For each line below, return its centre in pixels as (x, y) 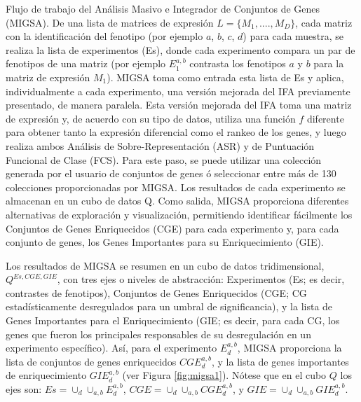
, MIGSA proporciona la (290, 348)
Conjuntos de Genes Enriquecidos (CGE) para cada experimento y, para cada (172, 228)
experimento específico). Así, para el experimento (111, 348)
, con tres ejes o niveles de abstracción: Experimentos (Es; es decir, (201, 279)
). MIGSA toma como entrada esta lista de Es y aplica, (225, 77)
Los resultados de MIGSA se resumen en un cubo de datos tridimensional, (165, 265)
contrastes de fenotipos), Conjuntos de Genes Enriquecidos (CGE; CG (156, 292)
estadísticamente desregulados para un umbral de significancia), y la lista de (169, 306)
